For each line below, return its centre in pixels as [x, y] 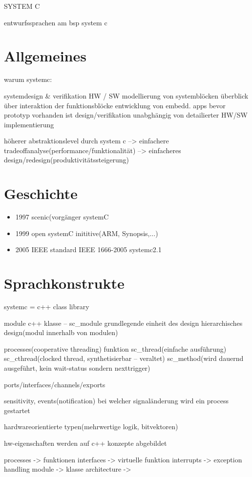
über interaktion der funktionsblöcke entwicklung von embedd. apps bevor [115, 105]
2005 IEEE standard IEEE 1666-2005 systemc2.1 [88, 249]
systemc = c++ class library [47, 307]
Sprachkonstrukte [64, 283]
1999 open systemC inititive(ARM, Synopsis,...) [87, 233]
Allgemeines [45, 56]
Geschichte [41, 193]
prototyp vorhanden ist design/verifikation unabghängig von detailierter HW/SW [126, 115]
